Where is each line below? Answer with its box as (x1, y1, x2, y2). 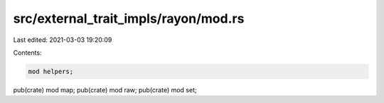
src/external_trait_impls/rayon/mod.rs (13, 11, 245, 26)
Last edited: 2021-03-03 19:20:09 (13, 36, 112, 44)
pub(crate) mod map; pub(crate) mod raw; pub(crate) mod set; (13, 85, 197, 94)
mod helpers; (28, 67, 74, 75)
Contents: (13, 48, 42, 57)
